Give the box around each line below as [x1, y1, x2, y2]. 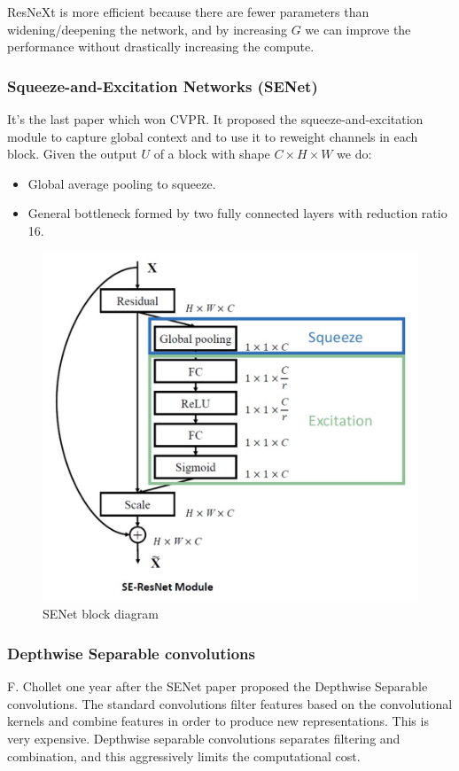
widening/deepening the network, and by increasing [7, 19, 287, 38]
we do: [337, 144, 372, 163]
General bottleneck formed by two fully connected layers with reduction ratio [27, 204, 447, 222]
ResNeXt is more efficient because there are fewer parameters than [7, 3, 370, 20]
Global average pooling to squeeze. [27, 174, 216, 192]
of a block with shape [153, 144, 270, 163]
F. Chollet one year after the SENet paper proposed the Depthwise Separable [7, 677, 428, 696]
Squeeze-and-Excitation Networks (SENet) [7, 74, 318, 97]
